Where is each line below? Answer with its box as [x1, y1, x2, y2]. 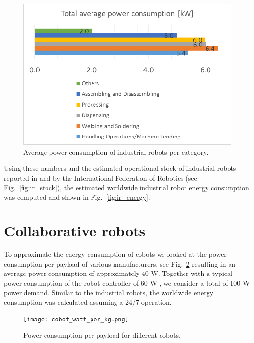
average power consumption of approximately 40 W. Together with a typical [4, 268, 232, 278]
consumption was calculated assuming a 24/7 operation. [4, 297, 172, 307]
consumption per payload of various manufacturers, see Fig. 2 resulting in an [4, 258, 235, 269]
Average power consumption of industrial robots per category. [23, 146, 208, 157]
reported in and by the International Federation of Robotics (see [4, 173, 197, 183]
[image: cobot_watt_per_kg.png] [23, 316, 129, 323]
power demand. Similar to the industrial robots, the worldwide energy [4, 287, 214, 297]
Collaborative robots [4, 221, 146, 241]
